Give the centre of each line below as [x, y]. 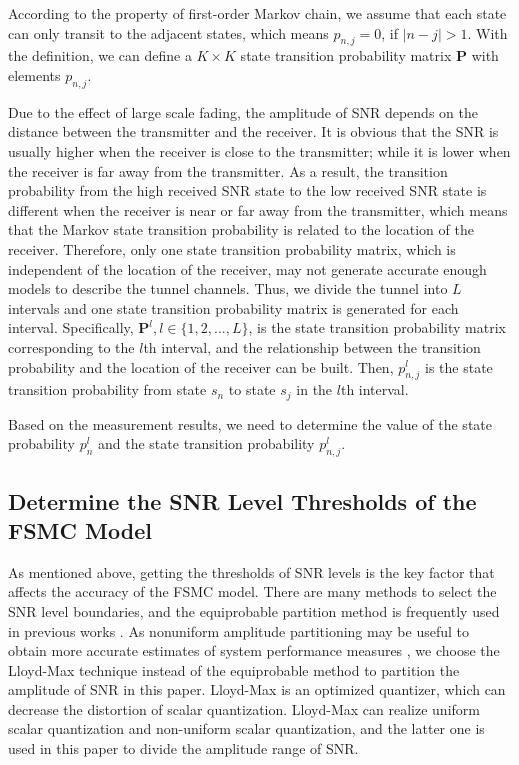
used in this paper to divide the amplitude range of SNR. [183, 748]
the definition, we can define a [100, 55]
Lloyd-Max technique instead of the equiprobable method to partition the [234, 669]
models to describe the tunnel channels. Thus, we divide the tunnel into [228, 288]
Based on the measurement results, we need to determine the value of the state [250, 423]
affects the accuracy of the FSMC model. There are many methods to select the [252, 591]
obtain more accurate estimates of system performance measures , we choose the [254, 650]
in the [314, 389]
